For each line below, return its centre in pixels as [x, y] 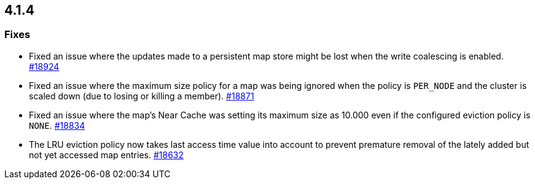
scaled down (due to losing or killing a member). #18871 [142, 96]
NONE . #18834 [57, 125]
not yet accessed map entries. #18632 [106, 155]
